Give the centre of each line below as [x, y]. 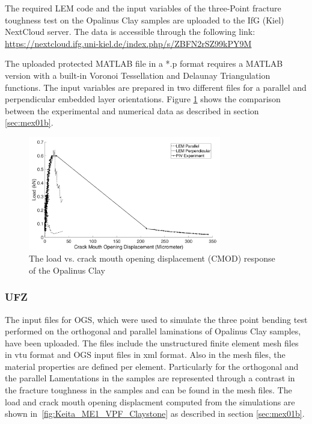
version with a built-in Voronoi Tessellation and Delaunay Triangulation [138, 75]
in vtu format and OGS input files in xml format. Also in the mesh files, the [145, 355]
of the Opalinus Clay [67, 270]
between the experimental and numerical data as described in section [132, 110]
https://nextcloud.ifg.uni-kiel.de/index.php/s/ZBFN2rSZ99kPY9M [128, 43]
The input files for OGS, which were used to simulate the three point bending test [156, 319]
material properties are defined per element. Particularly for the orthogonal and [152, 366]
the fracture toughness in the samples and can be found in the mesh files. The [148, 390]
